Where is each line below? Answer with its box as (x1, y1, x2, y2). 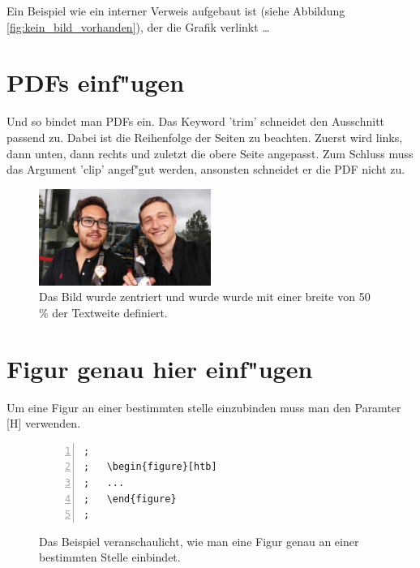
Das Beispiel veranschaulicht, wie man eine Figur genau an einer (39, 532, 359, 549)
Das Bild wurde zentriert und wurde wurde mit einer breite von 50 (39, 288, 371, 305)
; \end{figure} (84, 493, 177, 505)
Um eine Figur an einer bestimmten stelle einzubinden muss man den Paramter (6, 398, 401, 415)
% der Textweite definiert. (39, 303, 168, 321)
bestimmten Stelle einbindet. (39, 549, 181, 566)
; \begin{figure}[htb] (84, 461, 217, 473)
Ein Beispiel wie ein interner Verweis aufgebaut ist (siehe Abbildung (6, 2, 345, 19)
